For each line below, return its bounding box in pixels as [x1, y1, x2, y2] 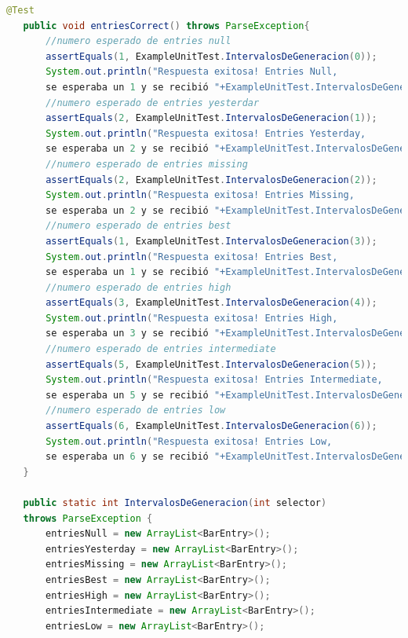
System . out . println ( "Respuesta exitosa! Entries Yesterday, [46, 127, 366, 139]
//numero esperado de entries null [46, 35, 231, 47]
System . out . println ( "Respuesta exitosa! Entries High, [46, 312, 338, 324]
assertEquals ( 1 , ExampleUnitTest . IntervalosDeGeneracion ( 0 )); [46, 50, 377, 62]
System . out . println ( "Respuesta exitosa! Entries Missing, [46, 189, 355, 201]
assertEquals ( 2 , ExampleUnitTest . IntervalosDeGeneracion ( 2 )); [46, 174, 377, 185]
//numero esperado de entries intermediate [46, 343, 276, 355]
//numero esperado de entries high [46, 281, 231, 293]
